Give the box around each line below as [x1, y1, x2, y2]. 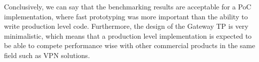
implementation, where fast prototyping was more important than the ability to [4, 11, 248, 21]
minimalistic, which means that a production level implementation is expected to [4, 30, 252, 41]
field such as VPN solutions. [4, 50, 90, 60]
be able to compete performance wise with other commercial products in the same [4, 40, 256, 51]
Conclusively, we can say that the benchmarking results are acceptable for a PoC [4, 1, 252, 11]
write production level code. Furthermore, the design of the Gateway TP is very [4, 21, 249, 31]
